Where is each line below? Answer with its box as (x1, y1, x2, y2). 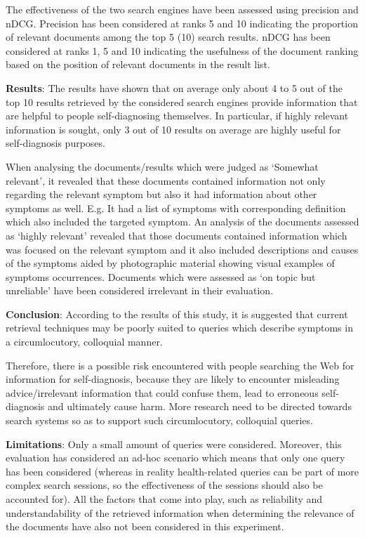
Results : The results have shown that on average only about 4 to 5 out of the (6, 80, 343, 95)
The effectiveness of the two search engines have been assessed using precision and (6, 2, 359, 16)
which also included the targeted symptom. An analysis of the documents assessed (6, 214, 359, 229)
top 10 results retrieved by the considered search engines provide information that (6, 94, 358, 109)
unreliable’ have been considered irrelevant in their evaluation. (6, 283, 274, 298)
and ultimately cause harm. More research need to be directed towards (48, 399, 352, 414)
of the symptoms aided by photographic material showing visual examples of (6, 256, 335, 270)
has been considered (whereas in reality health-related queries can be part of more (6, 464, 359, 478)
